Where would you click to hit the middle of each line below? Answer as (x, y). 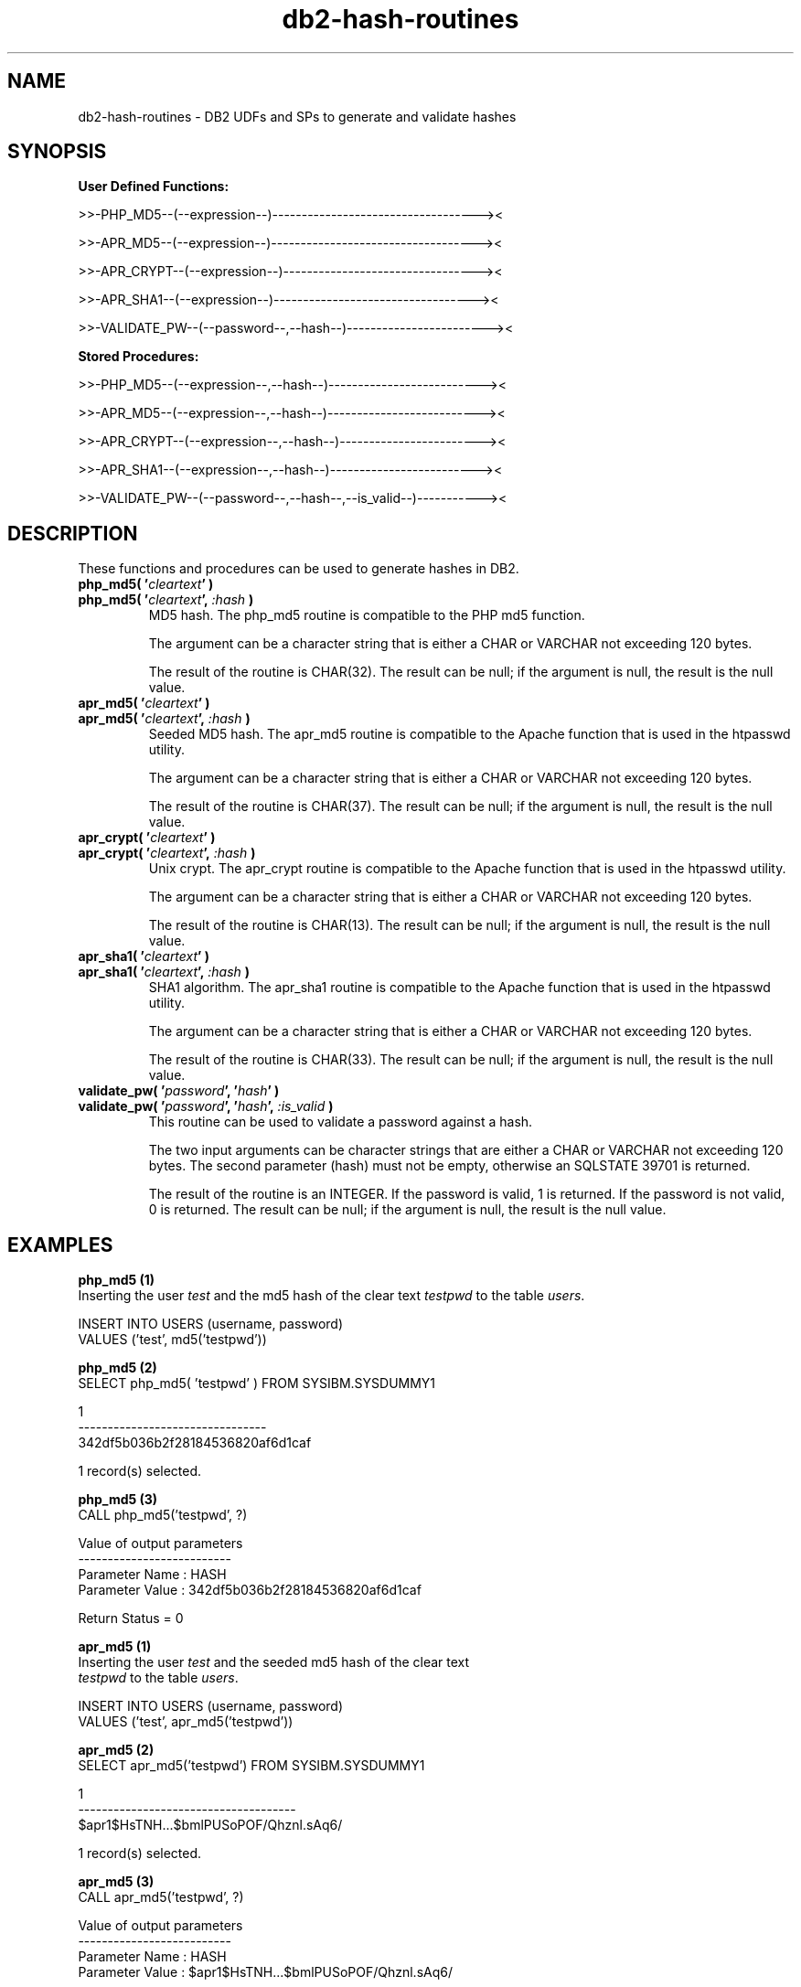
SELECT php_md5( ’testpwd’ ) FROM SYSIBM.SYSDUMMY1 (257, 1383)
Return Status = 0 (131, 1618)
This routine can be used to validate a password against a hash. (341, 1122)
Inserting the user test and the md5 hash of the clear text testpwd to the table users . (331, 1296)
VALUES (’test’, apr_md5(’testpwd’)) (186, 1722)
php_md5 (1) (117, 1280)
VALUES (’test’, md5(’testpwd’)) (172, 1340)
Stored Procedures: (139, 357)
